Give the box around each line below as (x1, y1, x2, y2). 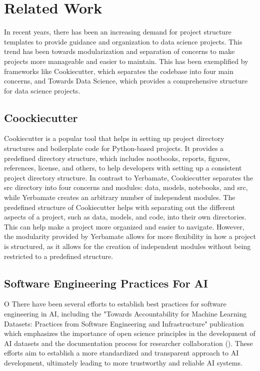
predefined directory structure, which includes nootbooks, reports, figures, (4, 152, 230, 163)
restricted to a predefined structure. (4, 250, 113, 261)
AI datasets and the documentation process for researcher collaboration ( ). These (4, 337, 253, 348)
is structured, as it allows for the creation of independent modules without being (4, 241, 251, 251)
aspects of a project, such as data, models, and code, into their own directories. (4, 211, 246, 222)
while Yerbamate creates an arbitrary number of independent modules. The (4, 192, 235, 202)
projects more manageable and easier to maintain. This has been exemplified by (4, 55, 248, 66)
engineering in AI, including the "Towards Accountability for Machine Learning (4, 308, 247, 318)
